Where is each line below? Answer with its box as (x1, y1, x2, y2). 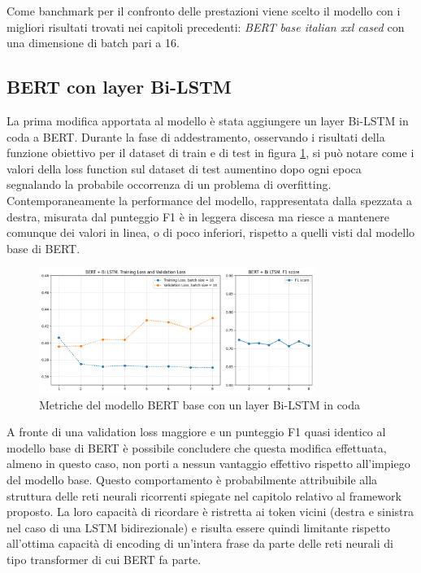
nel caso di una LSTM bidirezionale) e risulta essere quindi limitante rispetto (7, 518, 391, 536)
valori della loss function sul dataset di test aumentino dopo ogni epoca (7, 160, 362, 177)
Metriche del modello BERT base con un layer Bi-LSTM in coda (39, 396, 361, 413)
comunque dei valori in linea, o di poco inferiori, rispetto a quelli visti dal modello (7, 224, 415, 241)
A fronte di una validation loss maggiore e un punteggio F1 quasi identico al (7, 423, 386, 440)
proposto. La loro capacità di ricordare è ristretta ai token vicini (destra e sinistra (7, 503, 414, 520)
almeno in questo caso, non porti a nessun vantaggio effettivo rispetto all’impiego (7, 455, 410, 472)
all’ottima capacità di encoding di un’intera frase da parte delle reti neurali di (7, 535, 393, 552)
